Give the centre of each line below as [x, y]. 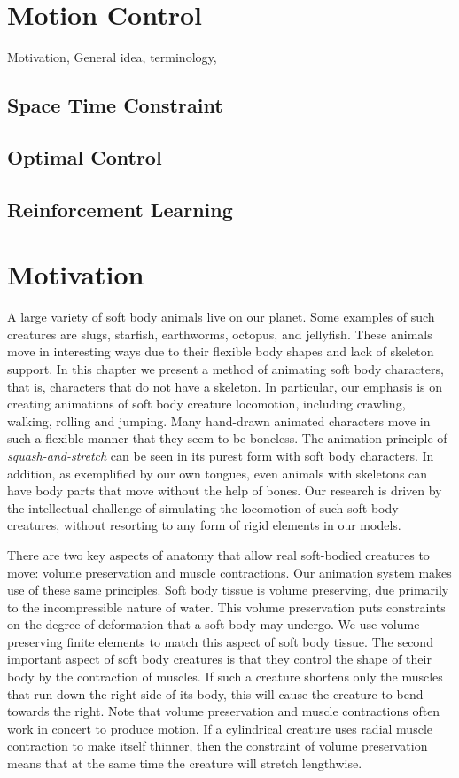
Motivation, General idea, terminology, [112, 57]
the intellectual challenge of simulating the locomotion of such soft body [203, 507]
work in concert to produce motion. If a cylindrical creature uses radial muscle [220, 728]
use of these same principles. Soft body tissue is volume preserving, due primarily [228, 590]
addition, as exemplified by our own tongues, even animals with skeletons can [218, 473]
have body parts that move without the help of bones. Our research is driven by [225, 490]
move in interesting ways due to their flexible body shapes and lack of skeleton [221, 351]
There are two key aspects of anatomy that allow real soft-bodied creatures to [218, 554]
